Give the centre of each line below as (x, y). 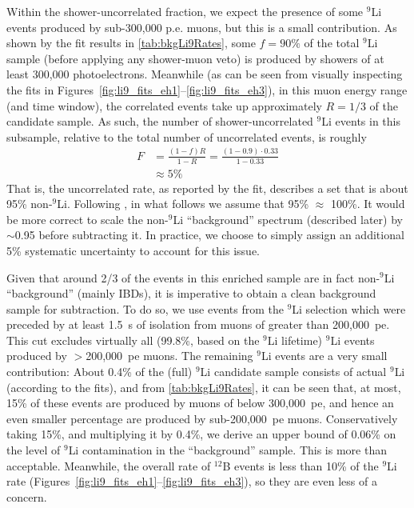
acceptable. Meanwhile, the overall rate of (109, 465)
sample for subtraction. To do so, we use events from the (145, 308)
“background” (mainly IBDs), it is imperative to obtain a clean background (191, 293)
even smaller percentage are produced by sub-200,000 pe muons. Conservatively (202, 418)
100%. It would (368, 204)
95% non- (30, 204)
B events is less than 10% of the (301, 465)
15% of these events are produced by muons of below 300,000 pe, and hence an (200, 403)
